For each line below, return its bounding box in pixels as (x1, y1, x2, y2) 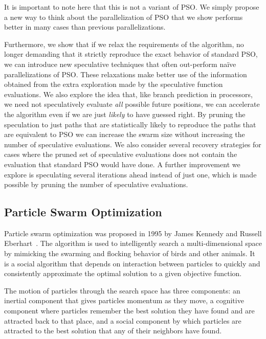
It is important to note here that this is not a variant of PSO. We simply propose (4, 2, 259, 12)
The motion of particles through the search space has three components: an (4, 285, 240, 296)
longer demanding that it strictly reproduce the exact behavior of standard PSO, (4, 49, 258, 59)
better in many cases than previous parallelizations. (4, 21, 166, 32)
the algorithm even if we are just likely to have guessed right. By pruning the (4, 108, 246, 119)
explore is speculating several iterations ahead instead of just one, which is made (4, 169, 257, 179)
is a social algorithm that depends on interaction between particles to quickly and (4, 258, 260, 268)
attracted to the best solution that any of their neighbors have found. (4, 325, 222, 336)
